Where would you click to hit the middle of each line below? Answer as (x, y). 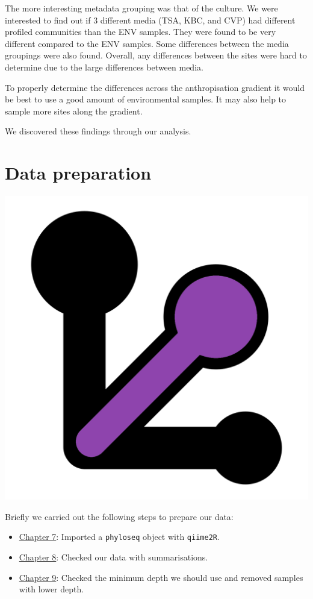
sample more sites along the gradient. (74, 111)
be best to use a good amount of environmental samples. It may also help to (146, 99)
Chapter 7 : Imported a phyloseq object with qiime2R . (119, 537)
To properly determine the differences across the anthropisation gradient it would (155, 87)
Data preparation (78, 173)
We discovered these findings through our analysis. (98, 131)
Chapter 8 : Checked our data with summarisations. (113, 557)
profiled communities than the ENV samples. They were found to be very (141, 32)
